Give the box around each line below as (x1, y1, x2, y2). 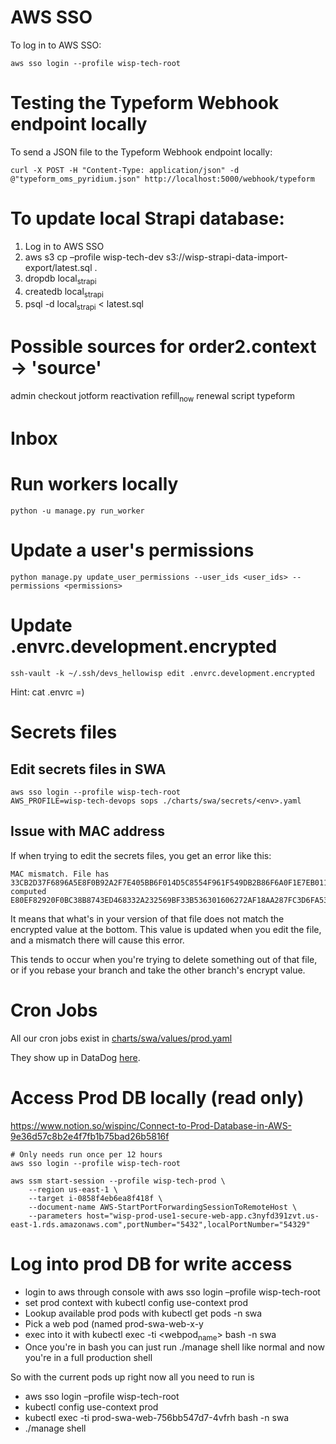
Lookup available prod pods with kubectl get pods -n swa (24, 1307, 263, 1319)
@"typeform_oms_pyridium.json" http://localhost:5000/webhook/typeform (10, 174, 315, 184)
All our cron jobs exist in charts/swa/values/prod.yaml (10, 1032, 233, 1044)
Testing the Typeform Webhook (10, 92, 280, 115)
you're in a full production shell (24, 1352, 153, 1364)
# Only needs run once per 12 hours (10, 1149, 163, 1160)
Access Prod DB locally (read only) (10, 1086, 305, 1109)
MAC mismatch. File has (10, 869, 110, 879)
